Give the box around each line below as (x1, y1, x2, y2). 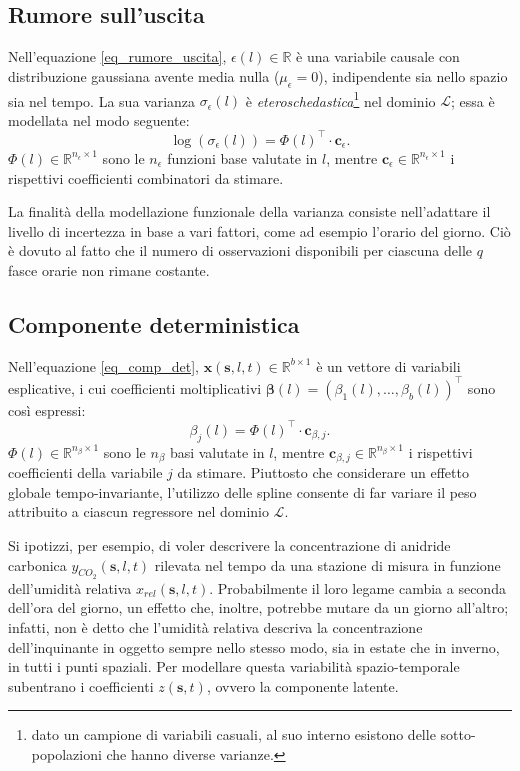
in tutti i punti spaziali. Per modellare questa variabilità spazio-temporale (8, 656, 460, 677)
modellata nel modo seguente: (8, 109, 190, 130)
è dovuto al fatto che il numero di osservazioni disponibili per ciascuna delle (8, 240, 472, 261)
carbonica (8, 554, 67, 575)
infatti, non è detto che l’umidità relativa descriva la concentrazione (8, 616, 423, 637)
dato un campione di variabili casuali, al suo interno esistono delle (31, 724, 436, 745)
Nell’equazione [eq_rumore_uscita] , (8, 46, 227, 67)
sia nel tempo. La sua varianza (8, 90, 196, 111)
